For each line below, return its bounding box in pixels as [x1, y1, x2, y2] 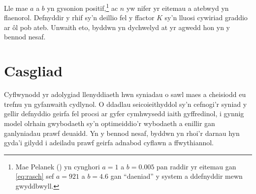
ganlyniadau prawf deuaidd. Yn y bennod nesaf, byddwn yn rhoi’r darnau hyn [4, 128, 240, 138]
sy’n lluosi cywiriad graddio [164, 12, 248, 23]
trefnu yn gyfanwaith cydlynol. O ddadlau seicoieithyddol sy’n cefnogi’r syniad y [4, 98, 247, 109]
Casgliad [4, 61, 63, 81]
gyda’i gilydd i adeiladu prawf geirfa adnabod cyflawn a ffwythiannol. [4, 137, 214, 148]
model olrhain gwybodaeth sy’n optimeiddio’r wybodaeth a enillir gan [4, 118, 215, 128]
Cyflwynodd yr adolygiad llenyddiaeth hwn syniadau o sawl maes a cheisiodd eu [4, 89, 246, 99]
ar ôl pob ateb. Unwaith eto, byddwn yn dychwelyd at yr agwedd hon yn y [4, 22, 230, 32]
